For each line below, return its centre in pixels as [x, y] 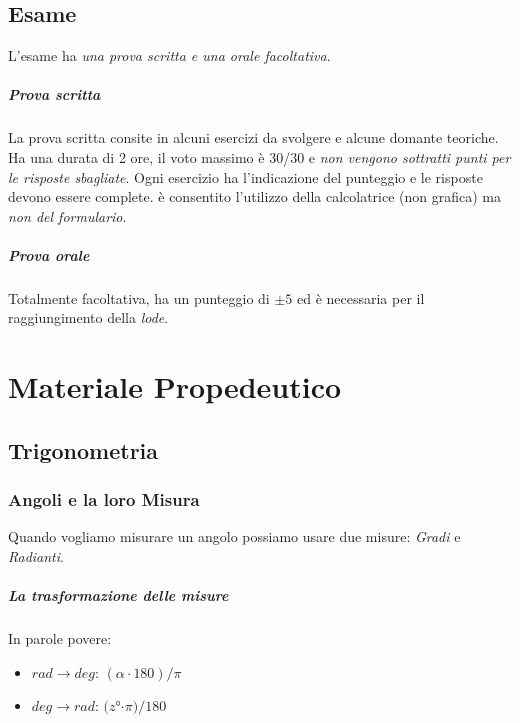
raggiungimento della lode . [88, 317]
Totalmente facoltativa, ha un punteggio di [139, 297]
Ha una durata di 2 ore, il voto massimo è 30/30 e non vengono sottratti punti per [259, 156]
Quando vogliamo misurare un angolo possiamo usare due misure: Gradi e [234, 536]
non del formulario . [67, 215]
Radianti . [36, 556]
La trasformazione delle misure [118, 595]
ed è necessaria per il [360, 297]
